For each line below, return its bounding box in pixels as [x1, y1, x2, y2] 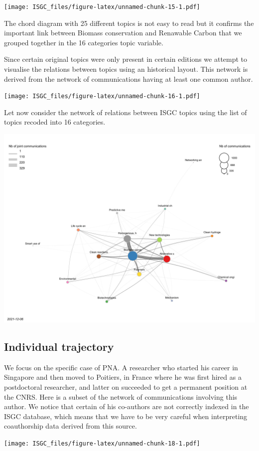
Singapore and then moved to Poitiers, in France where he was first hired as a [4, 372, 242, 382]
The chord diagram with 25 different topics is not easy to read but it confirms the [4, 17, 254, 28]
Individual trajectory [4, 339, 114, 354]
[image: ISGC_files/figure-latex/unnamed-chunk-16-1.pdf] [4, 93, 200, 100]
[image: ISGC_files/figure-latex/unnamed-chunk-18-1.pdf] [4, 440, 200, 448]
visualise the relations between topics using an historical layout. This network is [4, 64, 248, 74]
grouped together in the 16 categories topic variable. [4, 37, 163, 47]
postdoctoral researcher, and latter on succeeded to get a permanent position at [4, 382, 248, 392]
